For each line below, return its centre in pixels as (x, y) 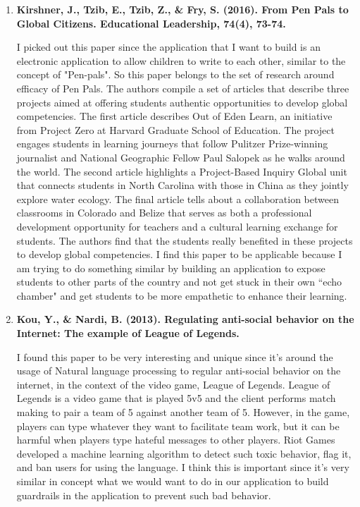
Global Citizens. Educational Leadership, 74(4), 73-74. (151, 23)
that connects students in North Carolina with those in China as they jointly (182, 185)
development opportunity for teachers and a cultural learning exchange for (177, 226)
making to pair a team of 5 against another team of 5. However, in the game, (183, 412)
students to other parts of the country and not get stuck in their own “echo (179, 282)
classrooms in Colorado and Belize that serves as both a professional (164, 213)
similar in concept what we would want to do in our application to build (173, 481)
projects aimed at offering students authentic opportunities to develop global (182, 102)
